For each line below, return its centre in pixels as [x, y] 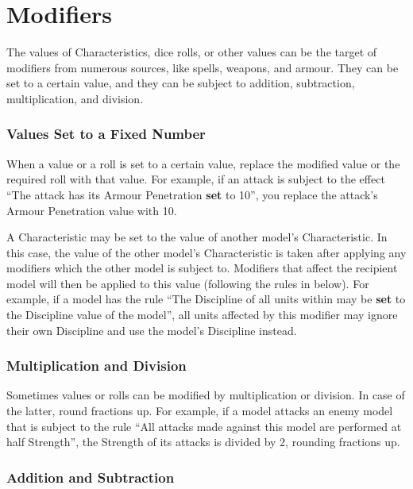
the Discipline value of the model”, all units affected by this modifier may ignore [202, 315]
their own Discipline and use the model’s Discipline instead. [152, 330]
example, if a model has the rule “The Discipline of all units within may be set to [206, 299]
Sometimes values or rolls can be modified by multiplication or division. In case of [206, 395]
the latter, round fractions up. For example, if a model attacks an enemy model [200, 411]
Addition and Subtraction [91, 477]
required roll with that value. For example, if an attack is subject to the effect [196, 179]
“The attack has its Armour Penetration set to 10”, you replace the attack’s [192, 194]
